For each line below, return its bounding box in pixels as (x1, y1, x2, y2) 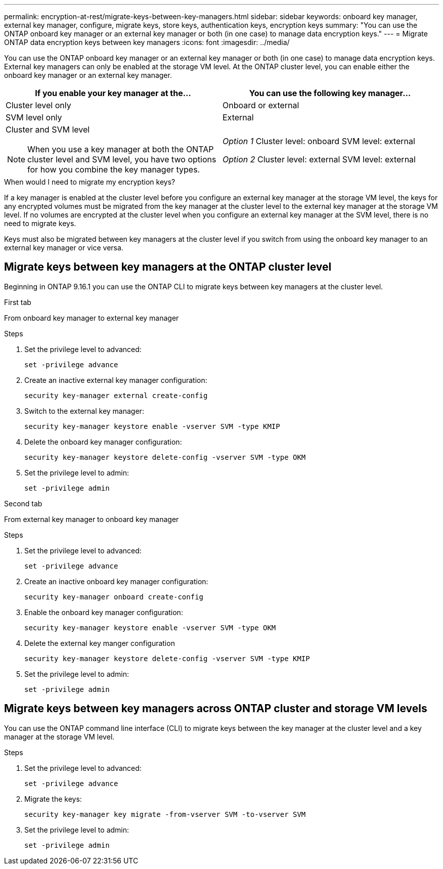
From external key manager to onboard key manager (4, 514, 179, 524)
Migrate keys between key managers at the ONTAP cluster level (4, 260, 332, 274)
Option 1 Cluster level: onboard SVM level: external (223, 136, 415, 146)
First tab (4, 297, 31, 307)
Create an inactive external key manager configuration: (24, 375, 207, 384)
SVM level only (6, 112, 62, 122)
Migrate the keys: (24, 794, 82, 803)
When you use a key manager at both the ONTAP (27, 144, 214, 154)
